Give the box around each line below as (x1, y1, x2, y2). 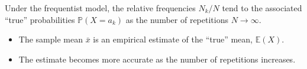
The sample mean (18, 33, 83, 45)
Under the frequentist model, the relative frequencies (5, 2, 196, 14)
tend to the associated (222, 2, 302, 14)
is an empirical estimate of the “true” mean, (93, 33, 253, 45)
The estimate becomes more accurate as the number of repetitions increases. (18, 52, 296, 65)
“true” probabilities (5, 13, 75, 25)
